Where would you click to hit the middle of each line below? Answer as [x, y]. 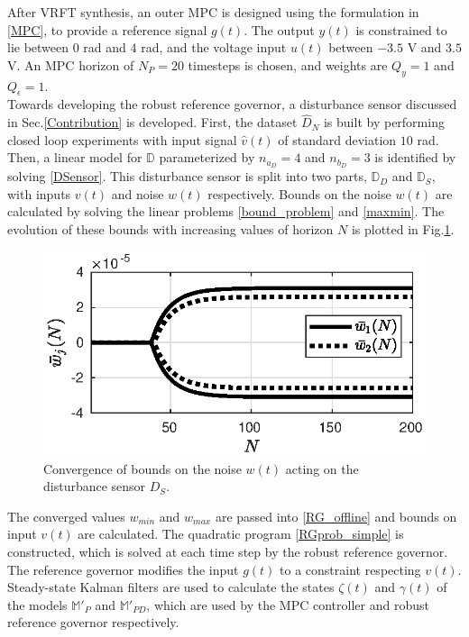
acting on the [322, 468]
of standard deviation [337, 139]
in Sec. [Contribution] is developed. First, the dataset [152, 122]
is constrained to [401, 29]
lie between [38, 47]
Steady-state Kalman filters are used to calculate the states [171, 587]
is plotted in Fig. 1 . [403, 229]
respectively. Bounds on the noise [299, 193]
